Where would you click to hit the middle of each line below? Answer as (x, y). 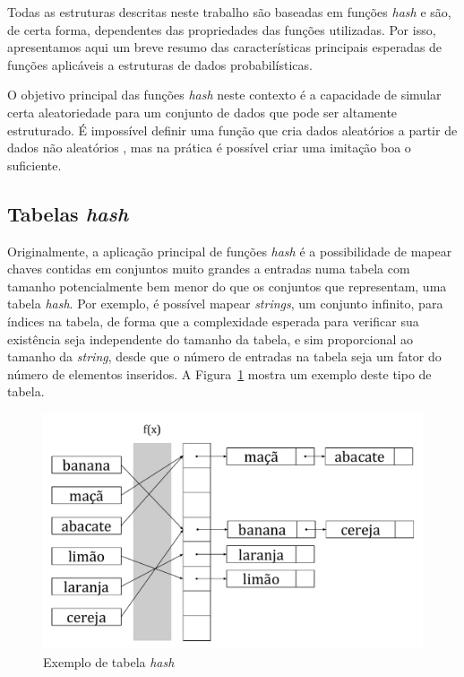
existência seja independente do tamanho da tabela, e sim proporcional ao (210, 338)
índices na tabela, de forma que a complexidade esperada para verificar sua (213, 321)
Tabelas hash (68, 213)
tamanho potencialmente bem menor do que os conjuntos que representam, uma (227, 286)
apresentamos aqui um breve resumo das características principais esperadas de (225, 47)
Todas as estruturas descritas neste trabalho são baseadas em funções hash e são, (229, 12)
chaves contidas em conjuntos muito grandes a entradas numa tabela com (209, 269)
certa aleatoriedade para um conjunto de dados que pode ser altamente (202, 112)
